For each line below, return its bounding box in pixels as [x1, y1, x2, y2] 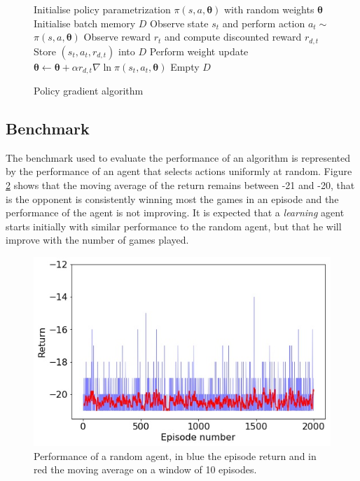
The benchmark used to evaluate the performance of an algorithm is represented [6, 150, 350, 165]
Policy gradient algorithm [34, 83, 144, 98]
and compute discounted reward [164, 29, 302, 44]
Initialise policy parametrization [34, 2, 171, 16]
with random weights [223, 2, 314, 16]
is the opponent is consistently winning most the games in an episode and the [6, 191, 339, 206]
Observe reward [83, 29, 151, 44]
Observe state [150, 15, 209, 30]
